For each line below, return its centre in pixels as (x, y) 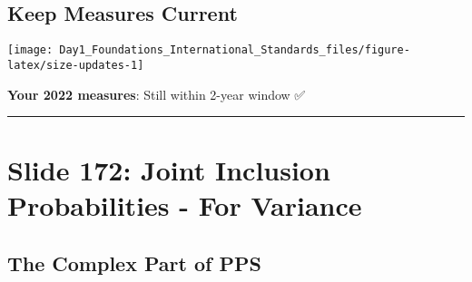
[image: (30, 50)
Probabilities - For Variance (185, 205)
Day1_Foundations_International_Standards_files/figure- (235, 50)
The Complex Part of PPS (134, 263)
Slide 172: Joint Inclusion (169, 170)
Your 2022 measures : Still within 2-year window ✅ (157, 94)
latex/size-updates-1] (76, 65)
